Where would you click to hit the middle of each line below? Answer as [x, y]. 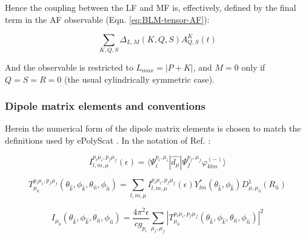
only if [253, 67]
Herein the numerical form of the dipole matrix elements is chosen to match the [153, 128]
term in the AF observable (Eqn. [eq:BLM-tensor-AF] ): [107, 19]
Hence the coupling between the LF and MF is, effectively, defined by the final [151, 7]
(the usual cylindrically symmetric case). [139, 79]
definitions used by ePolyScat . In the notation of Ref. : [108, 140]
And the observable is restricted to [69, 67]
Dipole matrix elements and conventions [105, 106]
